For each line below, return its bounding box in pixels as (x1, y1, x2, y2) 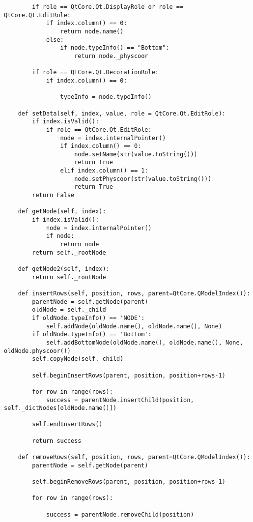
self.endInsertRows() (32, 421, 103, 428)
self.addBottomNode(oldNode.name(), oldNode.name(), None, (46, 339, 243, 346)
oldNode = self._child (32, 306, 106, 314)
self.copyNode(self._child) (32, 355, 124, 363)
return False (32, 192, 75, 199)
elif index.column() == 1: (60, 167, 148, 174)
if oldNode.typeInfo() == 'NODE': (32, 314, 145, 321)
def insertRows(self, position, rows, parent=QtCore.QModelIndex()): (18, 290, 251, 297)
